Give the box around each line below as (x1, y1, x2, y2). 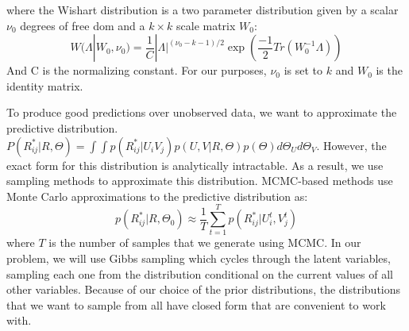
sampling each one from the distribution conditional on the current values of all (6, 265, 393, 282)
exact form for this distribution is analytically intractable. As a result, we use (6, 156, 384, 173)
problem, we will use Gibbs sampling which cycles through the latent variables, (6, 250, 391, 267)
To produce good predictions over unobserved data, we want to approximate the (6, 104, 397, 121)
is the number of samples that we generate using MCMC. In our (48, 234, 361, 251)
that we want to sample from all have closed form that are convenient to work (6, 296, 386, 313)
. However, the (316, 137, 387, 153)
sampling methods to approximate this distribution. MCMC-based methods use (6, 172, 393, 189)
